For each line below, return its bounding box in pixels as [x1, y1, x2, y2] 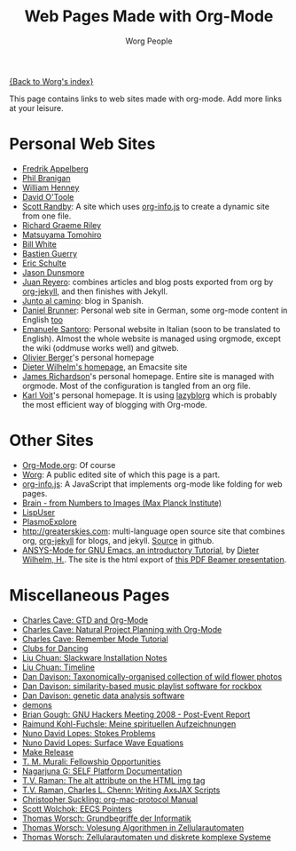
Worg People [125, 36, 173, 46]
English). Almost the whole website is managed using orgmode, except [21, 333, 282, 344]
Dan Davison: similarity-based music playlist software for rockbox [21, 680, 262, 691]
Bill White [21, 238, 58, 250]
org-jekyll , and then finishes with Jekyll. [21, 286, 168, 297]
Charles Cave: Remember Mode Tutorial [21, 633, 168, 644]
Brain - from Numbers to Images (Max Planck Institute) [21, 497, 222, 508]
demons [21, 699, 52, 710]
